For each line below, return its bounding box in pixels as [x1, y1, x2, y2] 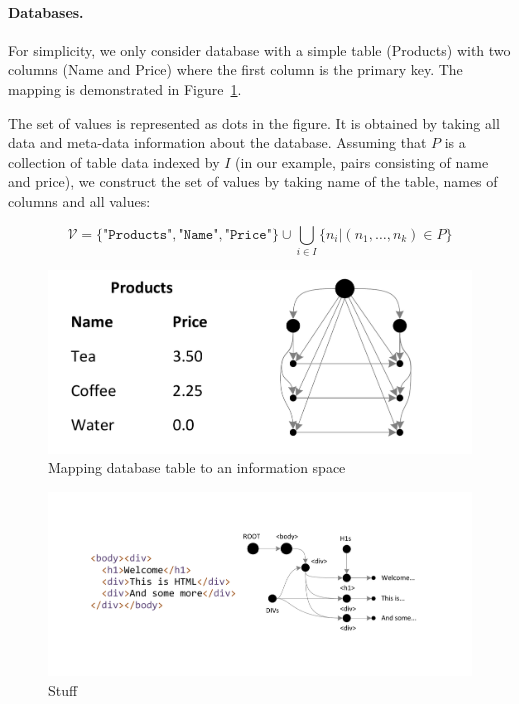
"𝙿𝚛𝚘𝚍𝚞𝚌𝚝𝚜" [103, 227, 173, 242]
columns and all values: [8, 190, 151, 211]
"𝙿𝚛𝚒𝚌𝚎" [224, 227, 272, 242]
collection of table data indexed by [8, 151, 220, 172]
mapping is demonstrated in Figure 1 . [8, 78, 242, 99]
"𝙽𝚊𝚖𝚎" [178, 227, 219, 242]
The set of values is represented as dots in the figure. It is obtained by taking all [8, 112, 500, 133]
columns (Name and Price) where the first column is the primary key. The [8, 59, 463, 80]
